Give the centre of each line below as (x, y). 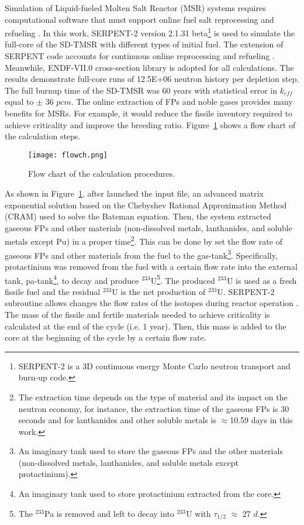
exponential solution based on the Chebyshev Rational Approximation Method (146, 205)
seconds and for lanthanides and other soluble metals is (117, 420)
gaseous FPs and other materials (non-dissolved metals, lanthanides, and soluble (148, 227)
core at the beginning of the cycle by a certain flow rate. (106, 337)
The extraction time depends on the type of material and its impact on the (153, 397)
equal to (19, 102)
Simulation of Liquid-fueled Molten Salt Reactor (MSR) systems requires (135, 8)
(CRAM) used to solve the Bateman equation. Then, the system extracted (138, 216)
